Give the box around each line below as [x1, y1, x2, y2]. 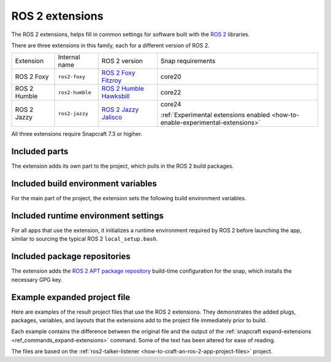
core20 [160, 72, 181, 81]
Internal [58, 53, 80, 61]
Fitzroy [101, 77, 122, 85]
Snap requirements [160, 57, 216, 66]
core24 [160, 100, 181, 108]
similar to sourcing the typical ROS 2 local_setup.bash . [11, 235, 158, 243]
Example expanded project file [11, 292, 131, 303]
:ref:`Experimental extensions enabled [160, 111, 270, 119]
